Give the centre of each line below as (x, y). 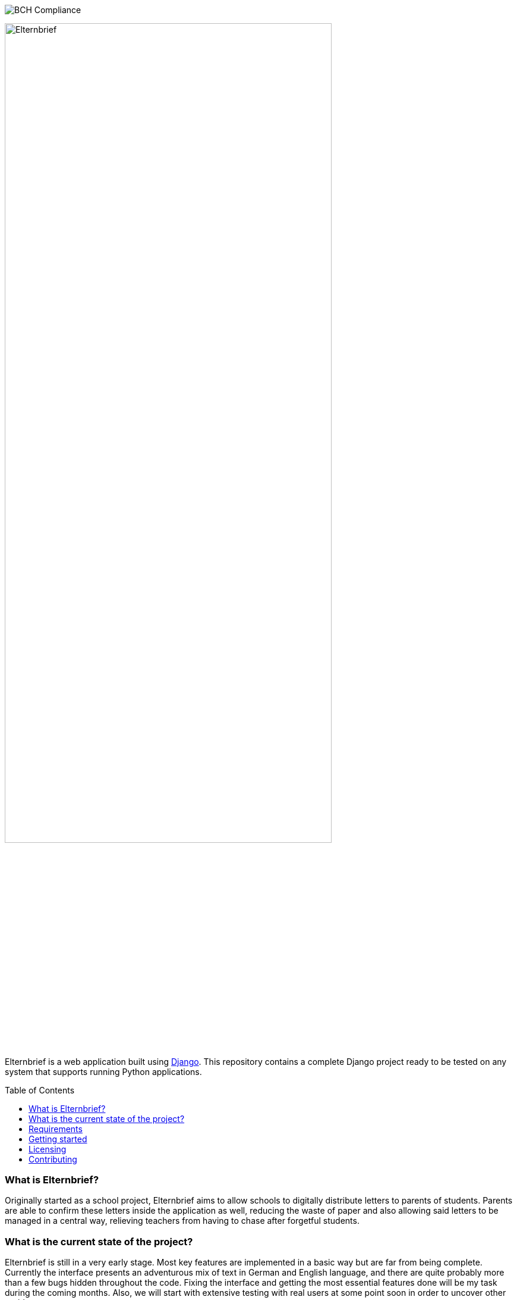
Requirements (56, 1129)
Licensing (48, 1149)
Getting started (58, 1139)
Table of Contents (40, 1090)
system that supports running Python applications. (103, 1071)
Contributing (53, 1159)
